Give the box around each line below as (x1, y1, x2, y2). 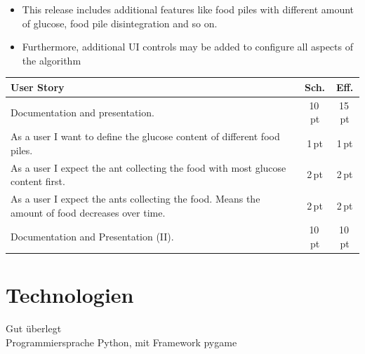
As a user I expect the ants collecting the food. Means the (11, 191, 260, 206)
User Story (11, 79, 65, 94)
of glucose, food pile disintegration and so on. (22, 15, 218, 30)
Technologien (6, 280, 134, 309)
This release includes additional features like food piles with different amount (22, 2, 354, 16)
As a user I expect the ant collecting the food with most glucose (11, 160, 286, 175)
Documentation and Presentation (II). (11, 229, 174, 244)
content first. (11, 174, 65, 189)
